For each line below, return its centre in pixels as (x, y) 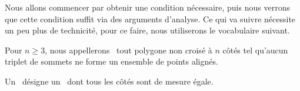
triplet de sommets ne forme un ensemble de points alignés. (111, 61)
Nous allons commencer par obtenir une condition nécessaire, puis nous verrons (147, 7)
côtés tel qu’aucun (255, 50)
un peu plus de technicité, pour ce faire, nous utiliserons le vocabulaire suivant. (147, 30)
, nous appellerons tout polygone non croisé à (129, 50)
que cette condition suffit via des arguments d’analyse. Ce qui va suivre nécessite (150, 18)
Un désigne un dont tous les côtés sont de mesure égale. (109, 81)
